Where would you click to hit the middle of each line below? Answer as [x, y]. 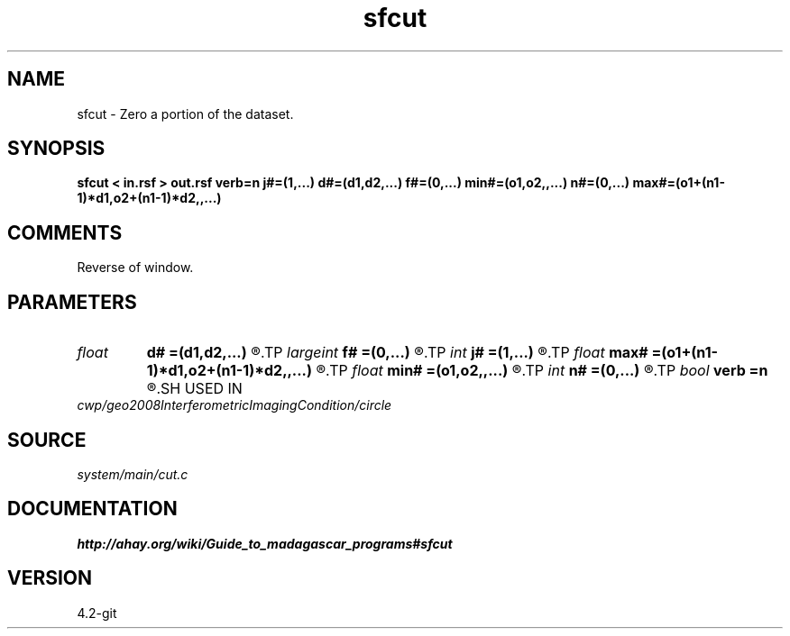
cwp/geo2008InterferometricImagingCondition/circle [234, 405]
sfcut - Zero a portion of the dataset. [185, 114]
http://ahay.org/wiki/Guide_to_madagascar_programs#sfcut [265, 543]
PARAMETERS [72, 302]
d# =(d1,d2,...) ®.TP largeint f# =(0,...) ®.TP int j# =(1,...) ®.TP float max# [397, 353]
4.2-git [97, 613]
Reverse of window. [135, 268]
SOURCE [47, 440]
